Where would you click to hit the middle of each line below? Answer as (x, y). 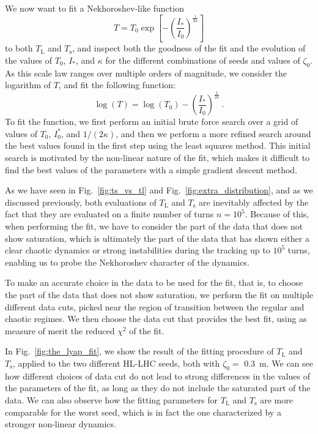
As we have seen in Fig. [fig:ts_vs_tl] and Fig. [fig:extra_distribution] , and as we (159, 190)
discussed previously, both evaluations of (81, 202)
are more (276, 399)
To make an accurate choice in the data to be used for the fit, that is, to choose (154, 282)
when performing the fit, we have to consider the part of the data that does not (154, 226)
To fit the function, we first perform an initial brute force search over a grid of (152, 122)
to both (19, 48)
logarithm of (28, 85)
